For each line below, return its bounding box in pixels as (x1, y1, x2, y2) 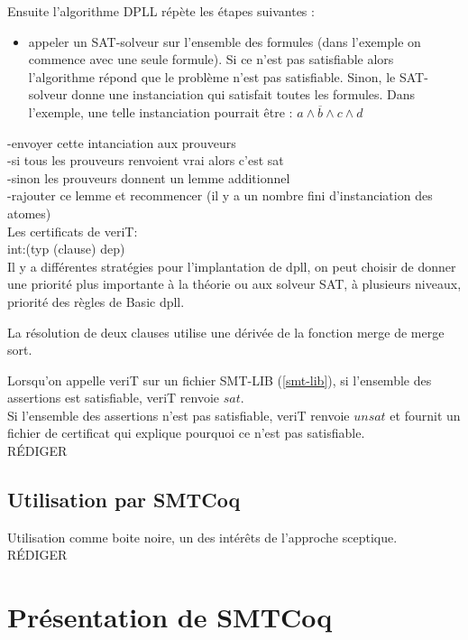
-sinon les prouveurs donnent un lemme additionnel (7, 168, 290, 187)
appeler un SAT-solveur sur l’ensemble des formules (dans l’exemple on (28, 32, 421, 51)
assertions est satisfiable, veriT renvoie (7, 388, 220, 407)
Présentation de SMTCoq (7, 598, 333, 635)
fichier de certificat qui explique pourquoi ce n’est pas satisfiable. (7, 423, 365, 442)
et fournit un (390, 405, 461, 424)
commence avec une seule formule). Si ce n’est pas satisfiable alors (28, 50, 394, 69)
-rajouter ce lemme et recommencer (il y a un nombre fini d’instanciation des (7, 186, 433, 205)
